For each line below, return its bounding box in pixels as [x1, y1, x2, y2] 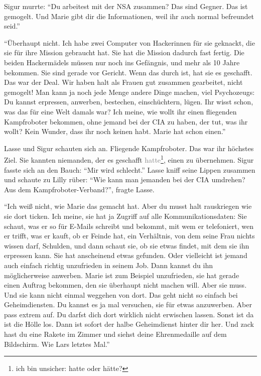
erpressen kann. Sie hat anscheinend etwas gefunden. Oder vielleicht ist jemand [4, 250, 247, 261]
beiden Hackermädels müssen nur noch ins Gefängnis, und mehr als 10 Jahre [4, 57, 240, 67]
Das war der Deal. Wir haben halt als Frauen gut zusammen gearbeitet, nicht [4, 77, 243, 87]
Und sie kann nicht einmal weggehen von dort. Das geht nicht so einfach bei [4, 289, 238, 300]
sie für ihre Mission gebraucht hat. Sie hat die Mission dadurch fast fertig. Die [4, 47, 244, 58]
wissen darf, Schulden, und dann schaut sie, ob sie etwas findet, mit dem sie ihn [4, 240, 249, 250]
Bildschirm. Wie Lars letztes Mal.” [4, 338, 110, 349]
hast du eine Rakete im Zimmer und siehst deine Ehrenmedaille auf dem [4, 329, 227, 339]
